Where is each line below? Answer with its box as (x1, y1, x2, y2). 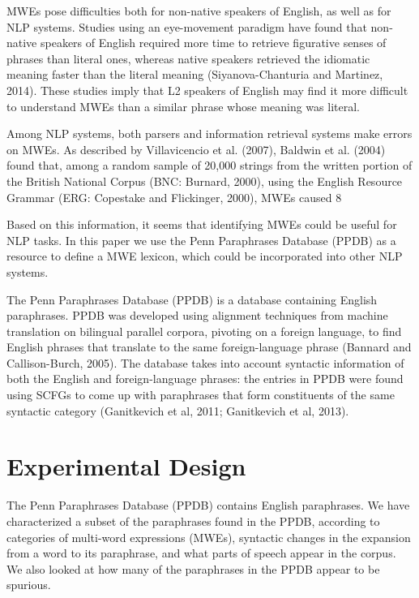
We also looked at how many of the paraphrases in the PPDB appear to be (6, 560, 380, 577)
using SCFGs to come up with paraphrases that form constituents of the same (6, 386, 395, 403)
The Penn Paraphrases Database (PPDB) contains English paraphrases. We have (6, 497, 410, 514)
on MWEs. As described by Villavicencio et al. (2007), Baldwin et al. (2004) (6, 140, 386, 157)
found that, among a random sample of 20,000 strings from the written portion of (6, 157, 413, 174)
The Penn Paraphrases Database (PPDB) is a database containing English (6, 290, 378, 308)
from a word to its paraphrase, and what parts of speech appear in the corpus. (6, 544, 396, 561)
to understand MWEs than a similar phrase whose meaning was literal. (6, 97, 360, 114)
